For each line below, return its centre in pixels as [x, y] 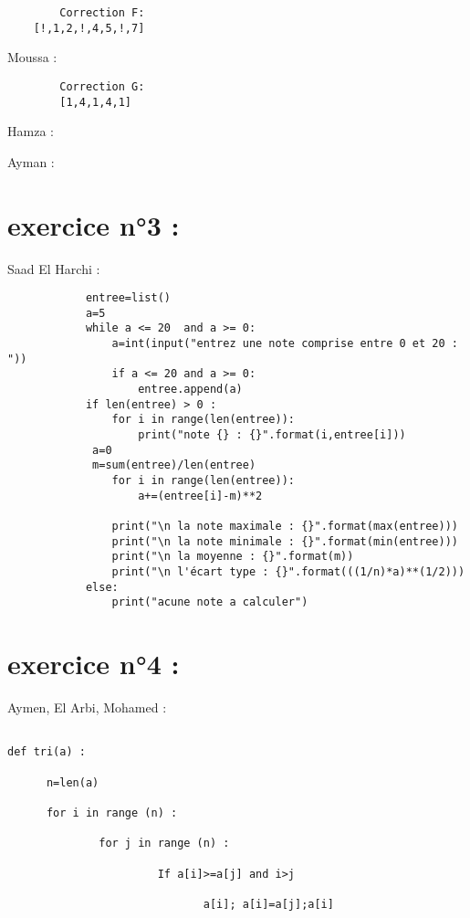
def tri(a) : [47, 752]
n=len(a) [73, 782]
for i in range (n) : [112, 812]
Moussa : [32, 57]
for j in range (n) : [164, 844]
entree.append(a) [190, 390]
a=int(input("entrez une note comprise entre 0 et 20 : [285, 344]
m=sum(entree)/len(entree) [174, 465]
